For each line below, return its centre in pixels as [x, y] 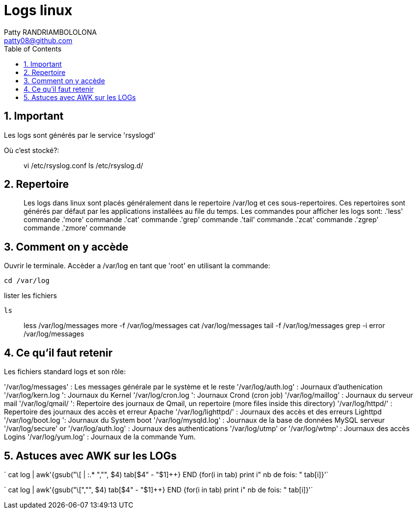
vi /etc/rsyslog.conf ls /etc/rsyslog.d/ [83, 165]
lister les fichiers [30, 296]
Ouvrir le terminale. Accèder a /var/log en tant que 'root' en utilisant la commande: [137, 266]
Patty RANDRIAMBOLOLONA [50, 32]
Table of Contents [33, 49]
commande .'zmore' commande [75, 228]
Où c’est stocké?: [32, 150]
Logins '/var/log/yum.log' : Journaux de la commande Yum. [100, 437]
